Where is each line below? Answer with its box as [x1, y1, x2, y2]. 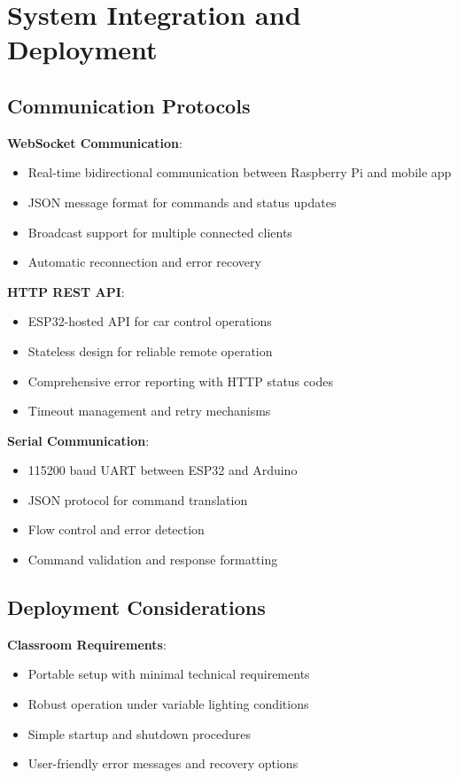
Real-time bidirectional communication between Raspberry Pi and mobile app [27, 163, 452, 182]
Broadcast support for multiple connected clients [27, 222, 292, 241]
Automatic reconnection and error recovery [27, 253, 261, 271]
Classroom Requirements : [7, 634, 167, 653]
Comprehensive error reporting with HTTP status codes [27, 371, 333, 390]
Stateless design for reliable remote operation [27, 341, 273, 360]
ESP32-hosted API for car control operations [27, 312, 272, 331]
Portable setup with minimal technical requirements [27, 665, 310, 683]
